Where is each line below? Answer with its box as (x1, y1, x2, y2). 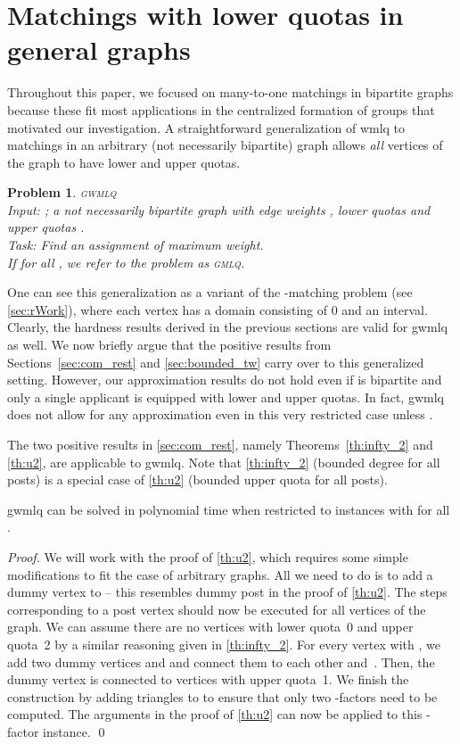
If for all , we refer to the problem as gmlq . (7, 252, 245, 271)
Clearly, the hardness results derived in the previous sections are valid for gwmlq (7, 318, 448, 336)
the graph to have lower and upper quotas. (7, 153, 241, 171)
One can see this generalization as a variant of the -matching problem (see (7, 283, 413, 302)
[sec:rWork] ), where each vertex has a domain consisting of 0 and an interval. (7, 300, 428, 318)
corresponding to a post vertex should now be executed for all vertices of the (7, 599, 426, 618)
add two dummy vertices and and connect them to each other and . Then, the (7, 652, 435, 671)
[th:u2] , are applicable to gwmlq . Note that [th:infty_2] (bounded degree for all (7, 452, 440, 471)
